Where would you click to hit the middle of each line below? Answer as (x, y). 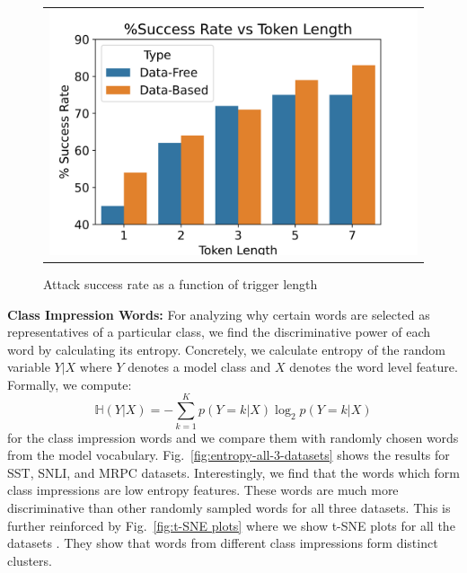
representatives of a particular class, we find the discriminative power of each (219, 332)
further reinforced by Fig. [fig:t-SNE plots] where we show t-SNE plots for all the (231, 525)
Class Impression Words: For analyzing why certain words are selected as (219, 314)
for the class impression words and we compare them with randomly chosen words (233, 437)
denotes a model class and (199, 367)
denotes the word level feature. (374, 367)
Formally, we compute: (70, 384)
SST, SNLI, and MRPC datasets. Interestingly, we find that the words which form (233, 472)
